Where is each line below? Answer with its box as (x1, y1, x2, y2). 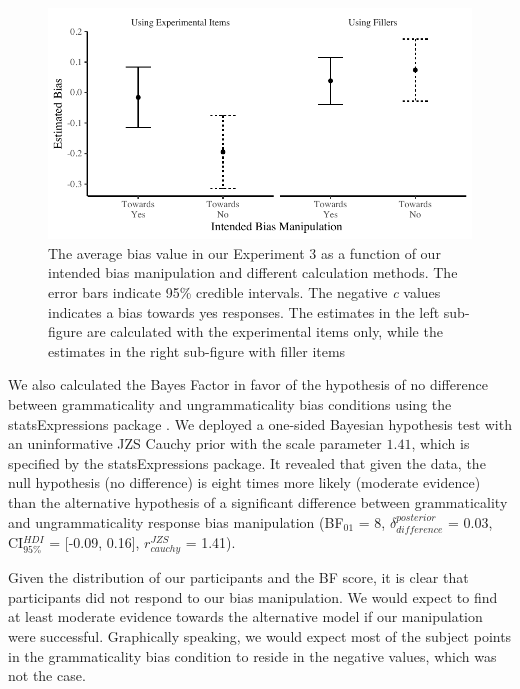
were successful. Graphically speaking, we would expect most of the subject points (8, 625, 512, 646)
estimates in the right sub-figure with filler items (48, 340, 346, 361)
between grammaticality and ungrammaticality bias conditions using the (8, 394, 452, 415)
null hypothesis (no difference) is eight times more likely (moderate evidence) (8, 472, 481, 493)
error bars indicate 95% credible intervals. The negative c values (48, 282, 441, 303)
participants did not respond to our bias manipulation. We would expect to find (8, 586, 498, 607)
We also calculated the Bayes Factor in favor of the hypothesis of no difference (8, 374, 488, 395)
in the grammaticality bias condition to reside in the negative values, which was (8, 645, 497, 666)
